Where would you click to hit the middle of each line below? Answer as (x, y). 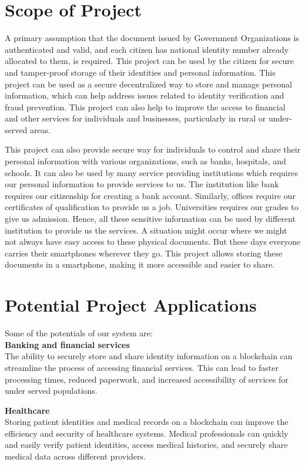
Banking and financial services (67, 344)
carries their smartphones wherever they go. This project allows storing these (144, 253)
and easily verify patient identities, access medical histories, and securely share (146, 445)
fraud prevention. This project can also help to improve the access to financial (145, 107)
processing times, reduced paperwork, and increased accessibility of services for (147, 379)
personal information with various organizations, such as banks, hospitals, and (145, 161)
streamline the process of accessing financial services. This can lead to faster (142, 367)
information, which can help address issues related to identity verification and (145, 95)
